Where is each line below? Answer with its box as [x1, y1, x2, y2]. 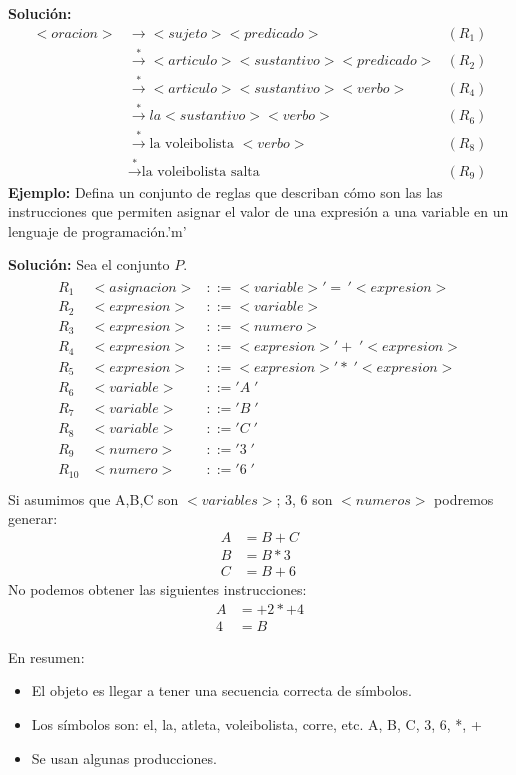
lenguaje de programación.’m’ [8, 220, 187, 241]
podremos [434, 488, 494, 509]
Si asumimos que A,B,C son [8, 488, 179, 509]
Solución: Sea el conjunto [8, 254, 170, 275]
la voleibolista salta [141, 164, 260, 179]
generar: [8, 508, 58, 529]
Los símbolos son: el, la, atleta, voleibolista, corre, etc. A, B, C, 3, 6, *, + [31, 713, 482, 734]
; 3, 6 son [276, 488, 333, 509]
